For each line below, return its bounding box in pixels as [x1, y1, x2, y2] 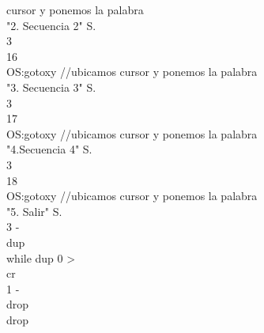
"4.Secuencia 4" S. [6, 141, 92, 157]
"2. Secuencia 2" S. [6, 17, 96, 33]
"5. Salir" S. [6, 202, 62, 219]
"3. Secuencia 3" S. [6, 78, 96, 95]
